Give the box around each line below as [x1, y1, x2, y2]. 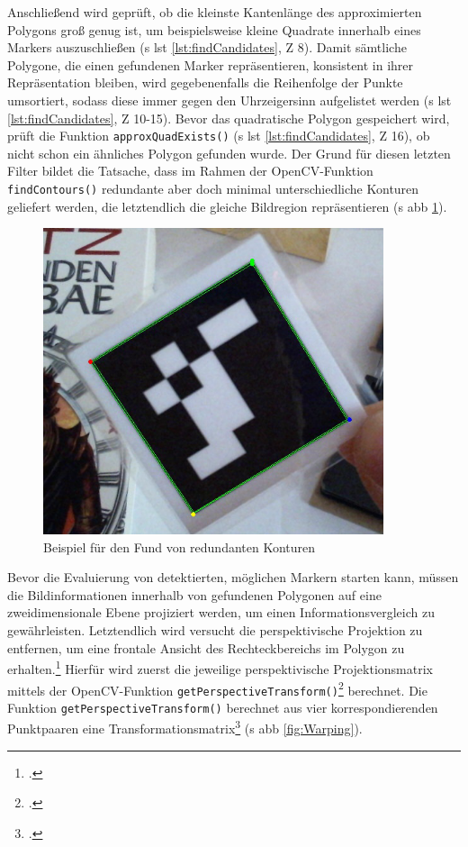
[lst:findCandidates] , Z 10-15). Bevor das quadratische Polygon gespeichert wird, [7, 108, 450, 127]
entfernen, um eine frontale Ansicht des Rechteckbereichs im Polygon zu [7, 638, 405, 657]
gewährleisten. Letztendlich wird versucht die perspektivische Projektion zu [7, 621, 423, 640]
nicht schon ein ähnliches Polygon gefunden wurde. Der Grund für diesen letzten [7, 143, 451, 162]
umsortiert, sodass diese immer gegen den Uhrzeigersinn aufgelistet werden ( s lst [7, 90, 452, 109]
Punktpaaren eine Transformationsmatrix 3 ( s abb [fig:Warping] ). [7, 716, 363, 738]
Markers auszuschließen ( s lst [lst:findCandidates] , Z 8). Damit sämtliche [7, 38, 407, 57]
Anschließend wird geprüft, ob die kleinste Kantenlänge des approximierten [7, 3, 422, 21]
